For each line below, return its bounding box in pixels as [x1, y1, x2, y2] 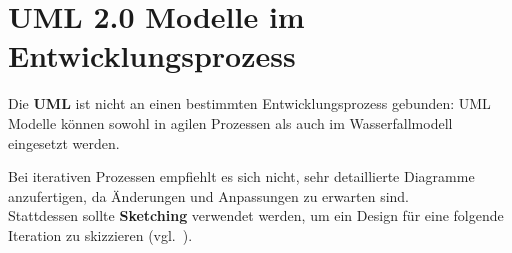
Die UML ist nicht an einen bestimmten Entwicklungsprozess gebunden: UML [8, 93, 491, 114]
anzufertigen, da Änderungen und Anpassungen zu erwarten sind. [8, 185, 410, 206]
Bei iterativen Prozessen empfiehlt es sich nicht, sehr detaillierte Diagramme [8, 166, 475, 187]
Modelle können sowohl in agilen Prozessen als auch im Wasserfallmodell [8, 112, 453, 133]
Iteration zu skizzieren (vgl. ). [8, 224, 193, 245]
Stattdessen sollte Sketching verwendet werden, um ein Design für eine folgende [8, 205, 504, 226]
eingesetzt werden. [8, 132, 120, 153]
